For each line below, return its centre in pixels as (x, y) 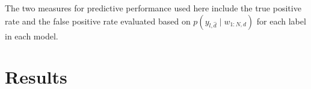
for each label (281, 21)
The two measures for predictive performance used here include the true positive (153, 8)
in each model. (32, 36)
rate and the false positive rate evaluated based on (98, 21)
